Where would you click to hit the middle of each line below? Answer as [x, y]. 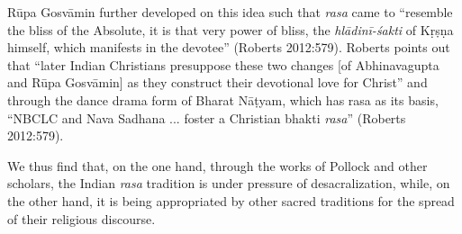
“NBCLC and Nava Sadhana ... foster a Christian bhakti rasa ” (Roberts [207, 117]
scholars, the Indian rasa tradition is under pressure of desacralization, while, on [229, 183]
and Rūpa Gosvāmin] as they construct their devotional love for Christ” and [217, 82]
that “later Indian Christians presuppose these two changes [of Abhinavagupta [223, 64]
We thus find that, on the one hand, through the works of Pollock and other [217, 165]
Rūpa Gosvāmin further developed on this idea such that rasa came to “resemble [230, 12]
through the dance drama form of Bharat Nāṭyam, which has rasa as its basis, [223, 99]
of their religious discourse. [82, 218]
